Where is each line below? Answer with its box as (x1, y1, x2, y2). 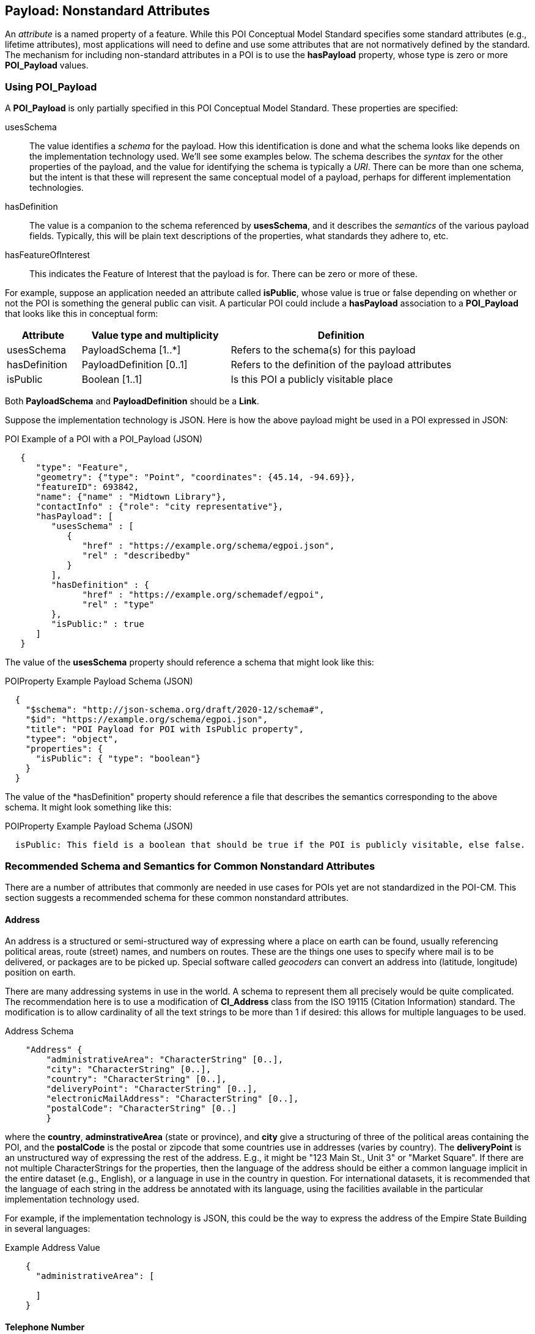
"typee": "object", (25, 734, 119, 744)
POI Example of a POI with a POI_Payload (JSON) (5, 434, 203, 445)
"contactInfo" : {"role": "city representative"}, (35, 502, 284, 512)
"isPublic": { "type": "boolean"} (35, 754, 201, 764)
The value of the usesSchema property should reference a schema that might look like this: (5, 657, 374, 668)
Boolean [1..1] (81, 373, 142, 386)
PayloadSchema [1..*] (81, 344, 181, 357)
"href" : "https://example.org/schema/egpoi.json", (82, 541, 335, 551)
